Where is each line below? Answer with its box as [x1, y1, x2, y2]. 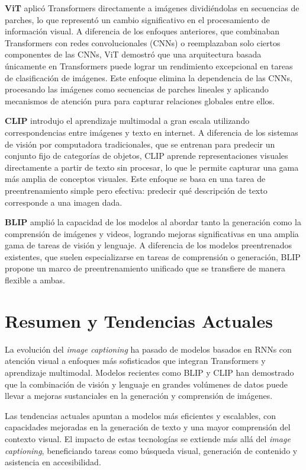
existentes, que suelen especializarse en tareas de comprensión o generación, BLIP [5, 250, 301, 263]
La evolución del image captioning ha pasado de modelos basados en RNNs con [5, 343, 292, 355]
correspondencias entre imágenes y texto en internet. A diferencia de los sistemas [5, 126, 298, 138]
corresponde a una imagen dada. [5, 196, 123, 208]
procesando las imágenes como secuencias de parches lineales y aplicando [5, 83, 269, 95]
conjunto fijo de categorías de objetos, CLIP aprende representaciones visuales [5, 149, 288, 162]
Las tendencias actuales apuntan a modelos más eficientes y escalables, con [5, 409, 276, 421]
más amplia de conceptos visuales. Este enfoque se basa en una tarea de [5, 172, 266, 185]
